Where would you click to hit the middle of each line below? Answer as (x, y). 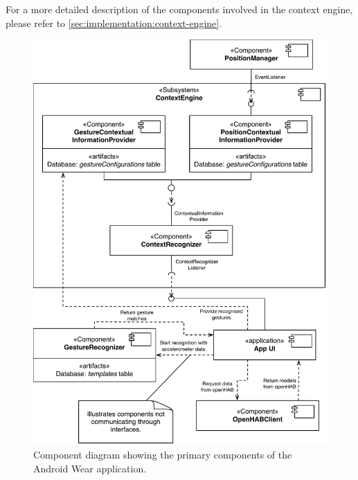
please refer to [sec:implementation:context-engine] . (114, 23)
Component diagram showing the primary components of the (163, 454)
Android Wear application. (90, 468)
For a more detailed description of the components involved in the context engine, (179, 9)
